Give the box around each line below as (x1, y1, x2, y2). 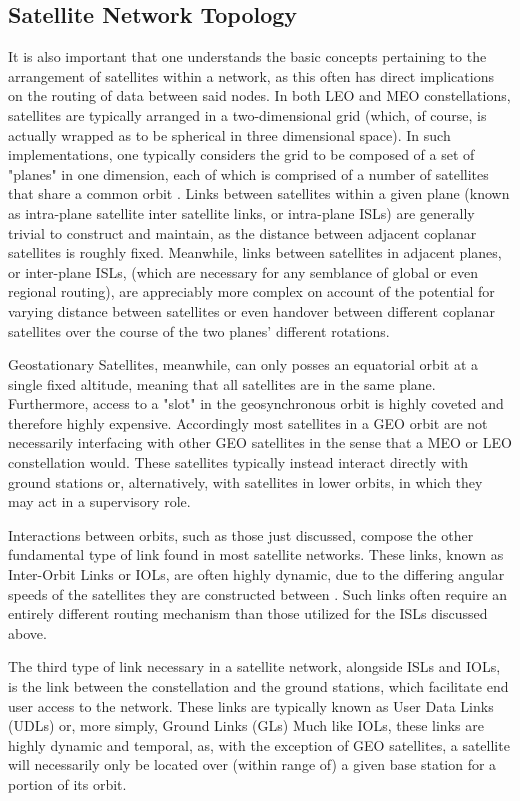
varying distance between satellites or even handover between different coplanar (8, 300, 495, 321)
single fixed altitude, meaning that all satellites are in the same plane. (8, 373, 436, 394)
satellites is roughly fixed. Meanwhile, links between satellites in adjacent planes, (8, 242, 502, 263)
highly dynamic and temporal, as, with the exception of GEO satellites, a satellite (8, 734, 510, 755)
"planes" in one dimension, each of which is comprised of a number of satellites (8, 163, 489, 184)
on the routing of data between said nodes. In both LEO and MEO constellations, (8, 85, 511, 106)
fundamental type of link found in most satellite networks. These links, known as (8, 544, 504, 565)
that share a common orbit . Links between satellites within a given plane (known (8, 183, 510, 204)
